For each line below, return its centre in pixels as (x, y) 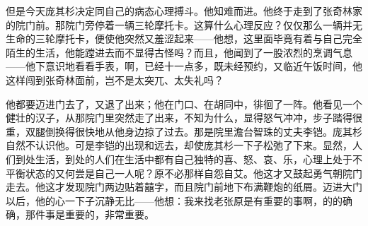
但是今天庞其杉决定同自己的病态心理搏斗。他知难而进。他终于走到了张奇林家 (184, 11)
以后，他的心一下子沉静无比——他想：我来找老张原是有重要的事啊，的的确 (179, 200)
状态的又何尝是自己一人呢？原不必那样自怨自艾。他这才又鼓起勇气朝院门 (194, 173)
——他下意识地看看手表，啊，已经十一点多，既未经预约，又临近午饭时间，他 (184, 66)
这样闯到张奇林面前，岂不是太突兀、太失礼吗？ (115, 79)
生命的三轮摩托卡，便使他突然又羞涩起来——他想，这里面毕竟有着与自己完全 (184, 38)
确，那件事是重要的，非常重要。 (80, 214)
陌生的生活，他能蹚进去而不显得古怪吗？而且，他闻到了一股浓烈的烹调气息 (179, 52)
